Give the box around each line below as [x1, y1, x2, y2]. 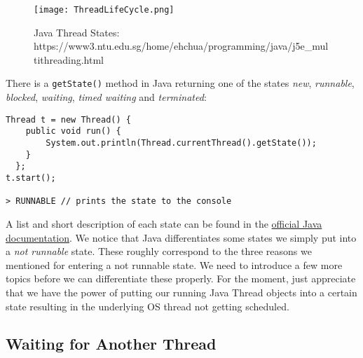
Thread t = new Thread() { [6, 114, 131, 125]
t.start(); [6, 172, 56, 183]
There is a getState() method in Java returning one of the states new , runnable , [6, 76, 355, 90]
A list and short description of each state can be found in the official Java [6, 216, 322, 230]
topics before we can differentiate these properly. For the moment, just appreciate [6, 271, 356, 286]
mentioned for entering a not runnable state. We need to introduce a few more [6, 257, 343, 272]
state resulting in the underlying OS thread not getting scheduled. [6, 298, 289, 313]
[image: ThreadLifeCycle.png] [34, 5, 174, 15]
